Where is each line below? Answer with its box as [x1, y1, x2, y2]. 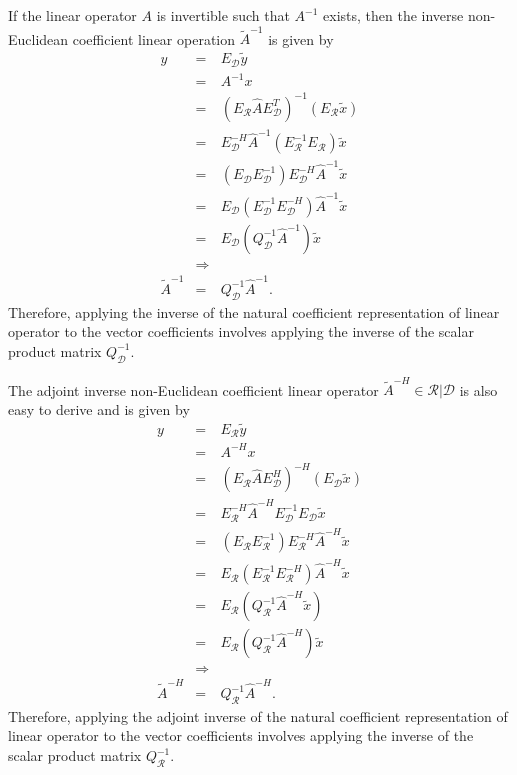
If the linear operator [8, 5, 137, 25]
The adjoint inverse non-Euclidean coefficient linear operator [8, 379, 379, 400]
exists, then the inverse [323, 5, 464, 25]
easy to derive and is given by [8, 398, 190, 419]
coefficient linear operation [72, 28, 236, 49]
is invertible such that [156, 5, 290, 25]
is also [459, 379, 498, 400]
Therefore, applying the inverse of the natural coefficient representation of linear [8, 301, 500, 322]
